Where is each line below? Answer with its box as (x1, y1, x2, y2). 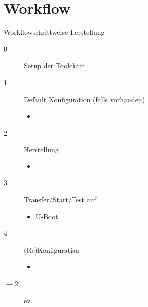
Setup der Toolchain (24, 60, 85, 71)
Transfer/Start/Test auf (24, 194, 96, 205)
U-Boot (35, 211, 58, 221)
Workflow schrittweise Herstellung (4, 27, 105, 37)
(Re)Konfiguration (24, 244, 79, 255)
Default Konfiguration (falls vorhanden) (24, 94, 145, 104)
